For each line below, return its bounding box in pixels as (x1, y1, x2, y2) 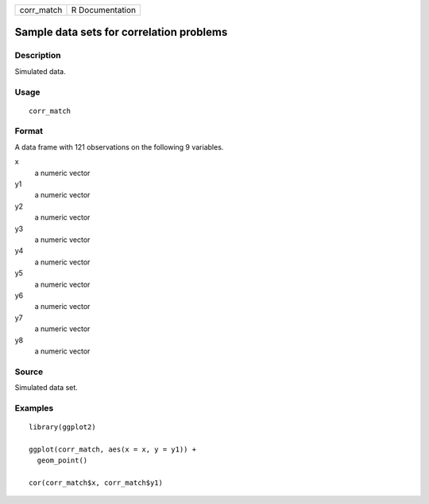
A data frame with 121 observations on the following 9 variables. (14, 142, 224, 151)
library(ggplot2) (29, 422, 96, 432)
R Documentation (71, 5, 137, 15)
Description (14, 50, 61, 61)
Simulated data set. (14, 383, 79, 393)
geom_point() (37, 456, 88, 465)
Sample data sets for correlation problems (14, 25, 228, 39)
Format (14, 126, 44, 137)
